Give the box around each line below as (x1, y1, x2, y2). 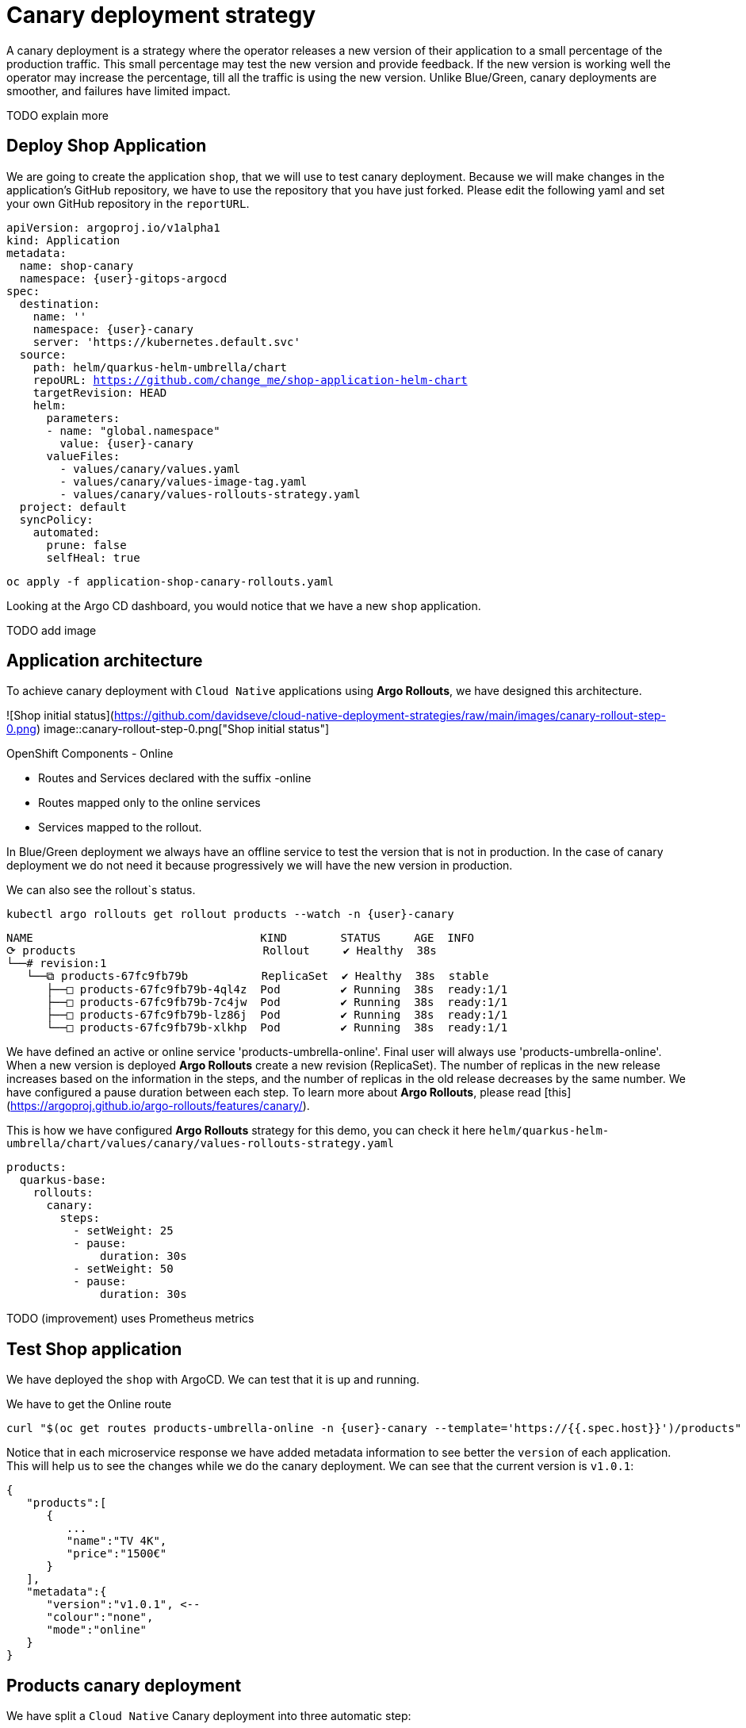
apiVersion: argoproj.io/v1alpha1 (6, 221, 220, 234)
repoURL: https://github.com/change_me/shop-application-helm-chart (33, 373, 468, 386)
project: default (19, 500, 127, 513)
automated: (33, 525, 101, 539)
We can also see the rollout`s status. (6, 883, 196, 897)
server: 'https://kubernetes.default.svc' (33, 335, 300, 348)
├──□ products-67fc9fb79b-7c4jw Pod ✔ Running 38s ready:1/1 (46, 996, 508, 1009)
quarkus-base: (19, 1173, 107, 1187)
